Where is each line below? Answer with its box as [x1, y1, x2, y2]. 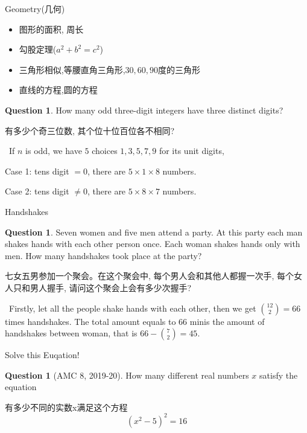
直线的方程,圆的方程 [19, 83, 98, 96]
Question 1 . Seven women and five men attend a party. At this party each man [5, 225, 303, 238]
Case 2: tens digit [5, 185, 69, 197]
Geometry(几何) [5, 2, 65, 14]
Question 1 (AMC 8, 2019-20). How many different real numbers [5, 368, 249, 381]
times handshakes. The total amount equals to [5, 315, 176, 327]
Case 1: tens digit [5, 164, 69, 177]
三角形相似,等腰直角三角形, [19, 63, 125, 75]
